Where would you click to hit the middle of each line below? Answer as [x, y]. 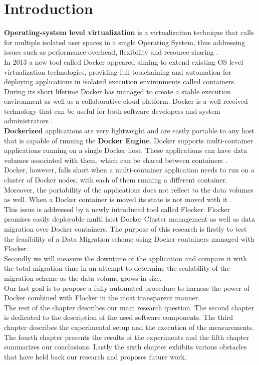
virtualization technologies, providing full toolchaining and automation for [118, 71]
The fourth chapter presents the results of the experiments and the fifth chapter [127, 337]
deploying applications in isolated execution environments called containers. [120, 81]
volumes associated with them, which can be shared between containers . [116, 160]
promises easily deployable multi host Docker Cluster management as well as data [129, 219]
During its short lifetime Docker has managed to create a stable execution [117, 91]
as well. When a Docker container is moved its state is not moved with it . [118, 199]
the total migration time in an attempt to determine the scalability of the [117, 268]
